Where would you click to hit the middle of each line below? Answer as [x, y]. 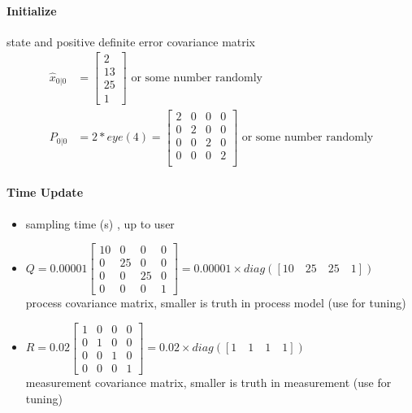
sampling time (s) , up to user [100, 223]
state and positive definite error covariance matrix [131, 41]
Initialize [32, 10]
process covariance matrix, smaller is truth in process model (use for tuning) [216, 303]
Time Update [45, 192]
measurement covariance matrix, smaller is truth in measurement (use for [208, 382]
